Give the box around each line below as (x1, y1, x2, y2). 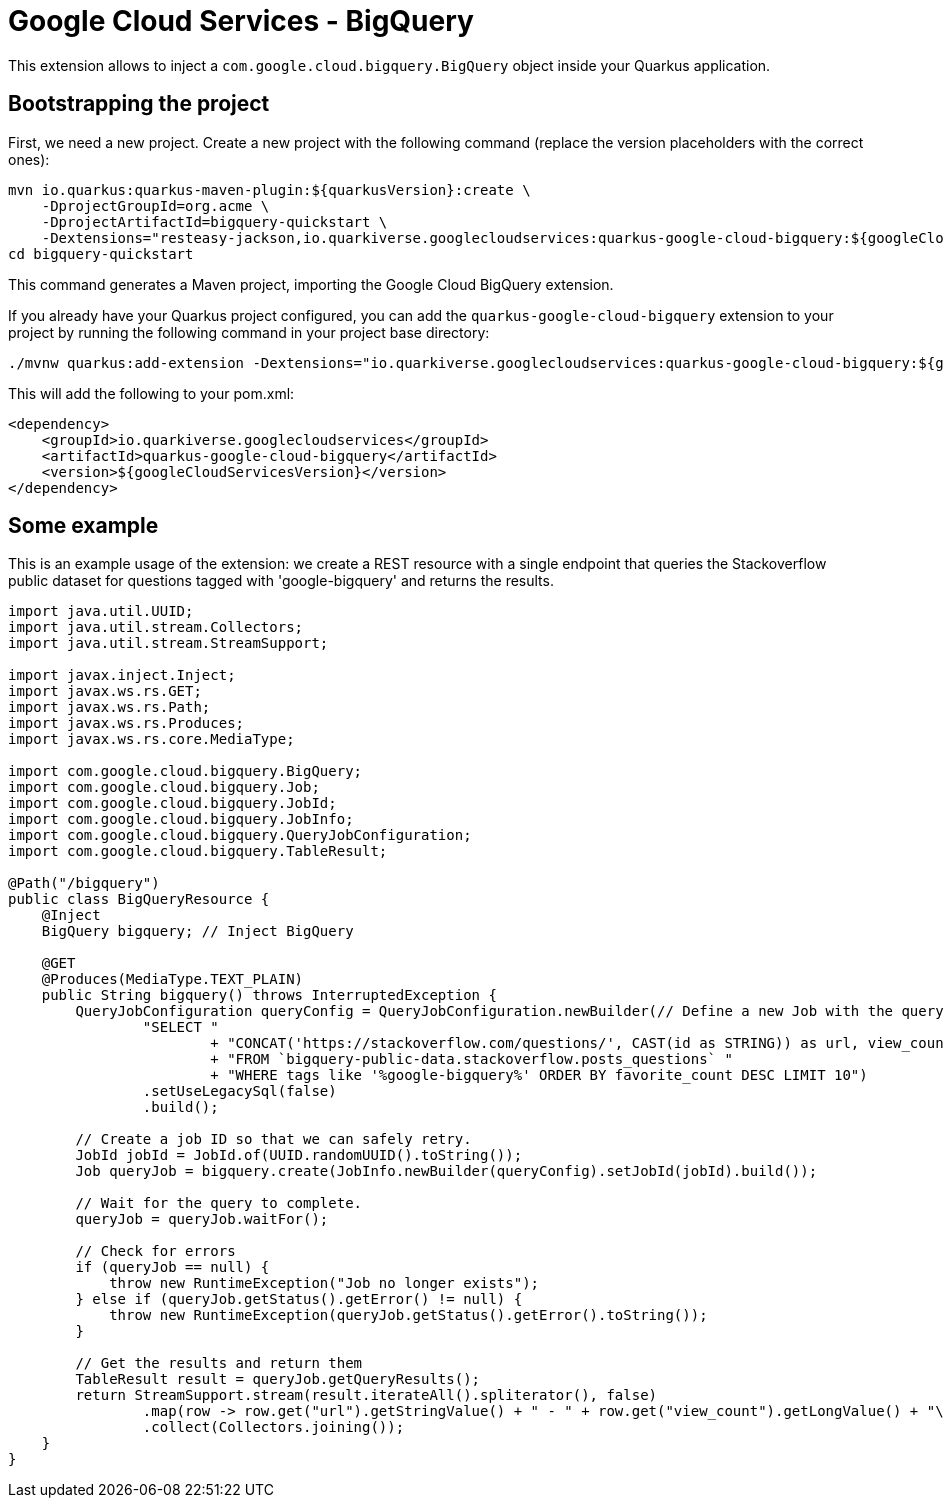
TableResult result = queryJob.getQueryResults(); (75, 1371, 481, 1388)
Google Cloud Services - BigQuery (8, 4, 474, 38)
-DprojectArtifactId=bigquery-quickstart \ (41, 213, 388, 230)
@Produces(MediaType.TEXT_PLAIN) (41, 971, 304, 988)
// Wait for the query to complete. (75, 1195, 363, 1212)
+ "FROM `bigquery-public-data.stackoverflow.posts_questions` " (210, 1051, 733, 1068)
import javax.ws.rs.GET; (8, 683, 202, 700)
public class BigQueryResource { (8, 891, 270, 908)
